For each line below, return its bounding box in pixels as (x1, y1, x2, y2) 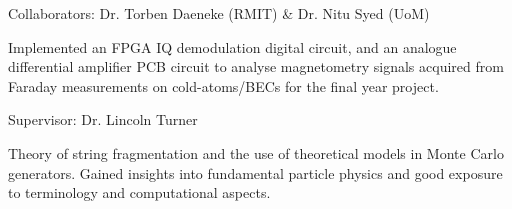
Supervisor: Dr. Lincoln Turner (8, 109, 198, 130)
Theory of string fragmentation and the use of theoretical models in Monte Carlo (8, 142, 504, 163)
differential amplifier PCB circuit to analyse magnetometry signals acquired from (8, 56, 504, 77)
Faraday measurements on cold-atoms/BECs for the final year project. (8, 75, 439, 96)
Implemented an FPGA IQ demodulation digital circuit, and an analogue (8, 36, 457, 57)
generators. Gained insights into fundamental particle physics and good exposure (8, 162, 503, 183)
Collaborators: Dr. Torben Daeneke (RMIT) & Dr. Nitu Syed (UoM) (8, 3, 430, 23)
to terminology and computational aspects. (8, 182, 271, 203)
